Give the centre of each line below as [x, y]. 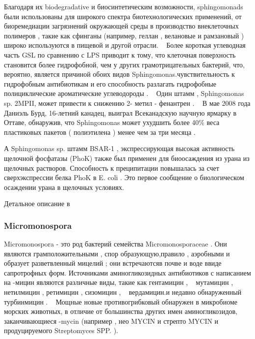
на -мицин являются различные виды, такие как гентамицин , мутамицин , [119, 282]
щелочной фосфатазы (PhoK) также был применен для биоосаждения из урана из [127, 158]
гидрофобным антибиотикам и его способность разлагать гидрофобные [110, 83]
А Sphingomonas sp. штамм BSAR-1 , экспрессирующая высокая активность [119, 148]
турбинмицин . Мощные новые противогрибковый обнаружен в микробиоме [121, 301]
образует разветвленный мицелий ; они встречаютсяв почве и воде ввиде [113, 263]
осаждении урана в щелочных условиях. [64, 187]
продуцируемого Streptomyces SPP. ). [61, 330]
